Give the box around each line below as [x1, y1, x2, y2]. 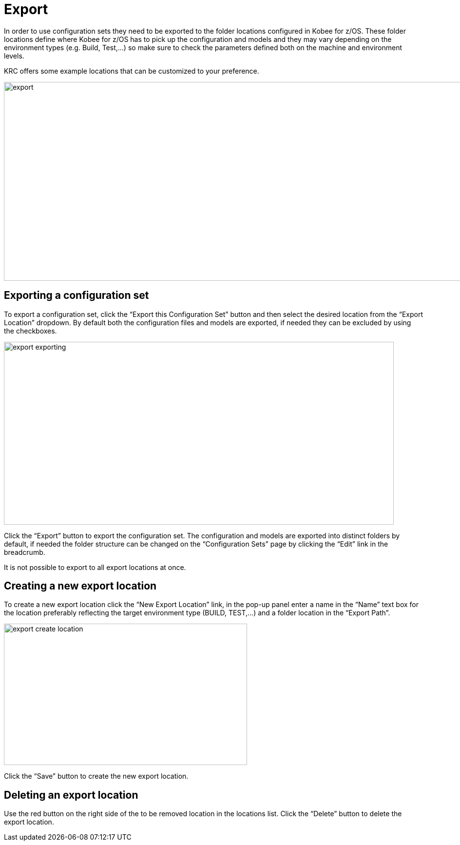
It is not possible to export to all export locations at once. [4, 563, 186, 571]
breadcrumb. [4, 548, 45, 556]
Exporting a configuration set [4, 289, 149, 302]
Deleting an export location [4, 788, 138, 801]
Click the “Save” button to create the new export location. [4, 772, 189, 781]
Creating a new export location [4, 580, 157, 592]
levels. [4, 51, 24, 60]
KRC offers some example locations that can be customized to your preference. [4, 66, 259, 75]
